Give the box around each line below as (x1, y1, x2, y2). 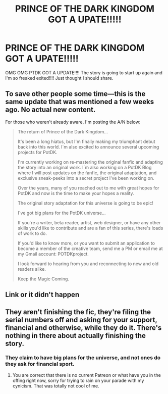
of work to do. (17, 230, 47, 236)
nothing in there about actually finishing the (5, 331, 146, 340)
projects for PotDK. (17, 149, 58, 155)
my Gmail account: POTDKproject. (17, 251, 89, 257)
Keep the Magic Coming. (17, 276, 70, 282)
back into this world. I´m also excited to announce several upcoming (17, 143, 159, 150)
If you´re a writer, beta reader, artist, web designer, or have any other (17, 219, 161, 225)
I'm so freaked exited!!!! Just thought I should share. (5, 75, 114, 81)
